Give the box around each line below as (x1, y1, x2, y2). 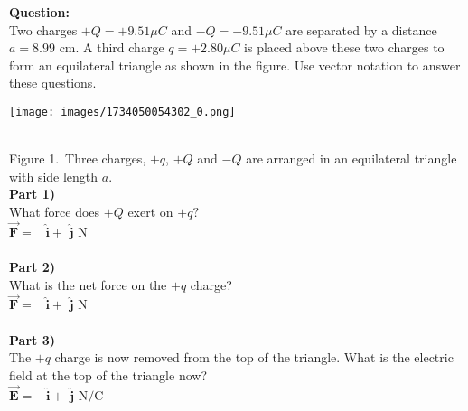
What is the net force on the (9, 275, 167, 294)
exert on (127, 202, 173, 220)
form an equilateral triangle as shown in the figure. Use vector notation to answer (9, 55, 461, 74)
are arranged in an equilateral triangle (246, 149, 457, 168)
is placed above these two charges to (244, 38, 445, 57)
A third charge (83, 38, 164, 57)
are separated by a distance (285, 20, 437, 39)
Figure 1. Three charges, (9, 149, 146, 168)
